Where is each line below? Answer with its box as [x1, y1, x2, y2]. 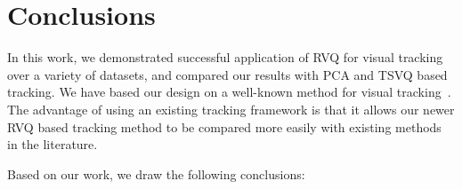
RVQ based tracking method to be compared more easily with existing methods [7, 117, 442, 136]
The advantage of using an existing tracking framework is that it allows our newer [7, 99, 455, 118]
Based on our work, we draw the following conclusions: [7, 164, 305, 183]
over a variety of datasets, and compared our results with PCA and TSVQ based [7, 65, 448, 83]
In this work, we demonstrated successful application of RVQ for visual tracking [7, 48, 443, 67]
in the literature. [7, 135, 98, 154]
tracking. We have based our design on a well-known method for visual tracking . [7, 83, 451, 101]
